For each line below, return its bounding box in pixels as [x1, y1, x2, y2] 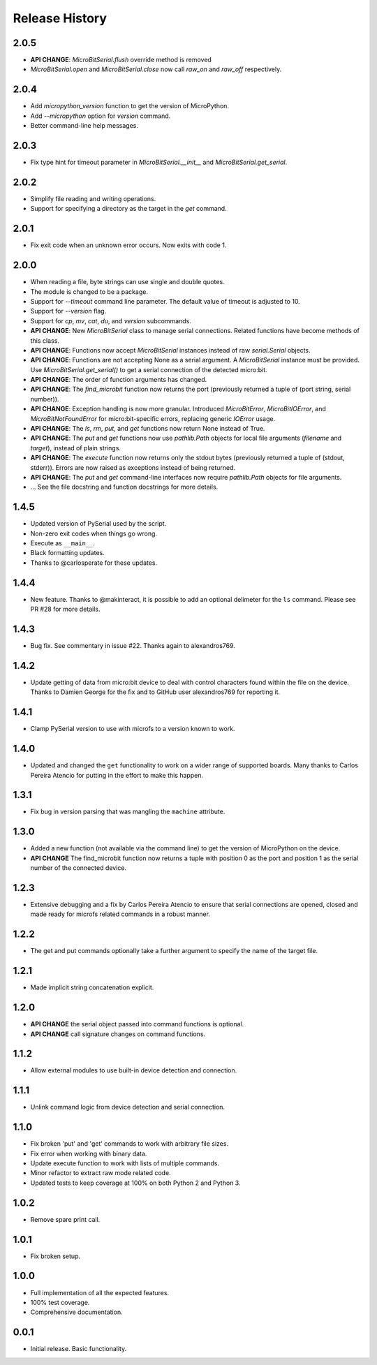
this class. [30, 336, 59, 345]
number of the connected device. [30, 864, 127, 872]
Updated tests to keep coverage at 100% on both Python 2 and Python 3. [30, 1179, 241, 1187]
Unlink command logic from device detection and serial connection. [30, 1103, 226, 1112]
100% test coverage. [30, 1298, 90, 1306]
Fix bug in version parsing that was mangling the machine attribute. [30, 807, 226, 816]
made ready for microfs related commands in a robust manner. [30, 910, 211, 918]
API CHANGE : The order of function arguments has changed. [30, 376, 207, 384]
